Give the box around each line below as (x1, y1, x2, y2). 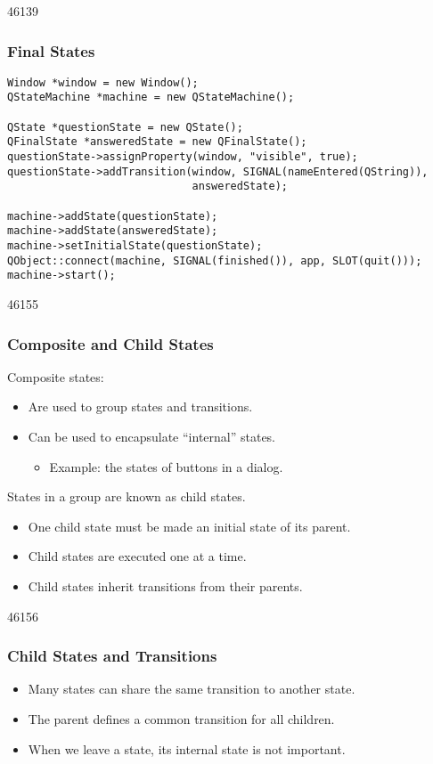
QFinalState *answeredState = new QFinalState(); (7, 135, 307, 149)
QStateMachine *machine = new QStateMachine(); (7, 91, 295, 104)
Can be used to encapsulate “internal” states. (28, 427, 276, 445)
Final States (7, 39, 95, 61)
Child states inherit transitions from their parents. (28, 576, 303, 595)
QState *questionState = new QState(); (7, 120, 243, 134)
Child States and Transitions (7, 645, 217, 667)
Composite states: (7, 367, 104, 386)
